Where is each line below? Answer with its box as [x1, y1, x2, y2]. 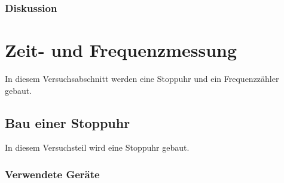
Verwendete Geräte [5, 166, 100, 181]
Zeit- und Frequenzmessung [5, 38, 237, 62]
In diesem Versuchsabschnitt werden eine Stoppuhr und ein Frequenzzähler [5, 72, 279, 84]
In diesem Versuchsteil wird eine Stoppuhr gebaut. [5, 141, 190, 154]
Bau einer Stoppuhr [5, 113, 130, 132]
